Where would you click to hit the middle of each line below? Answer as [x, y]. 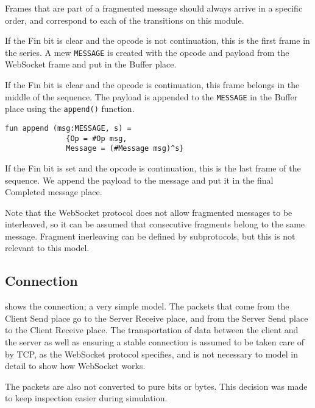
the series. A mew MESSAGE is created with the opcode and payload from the [147, 52]
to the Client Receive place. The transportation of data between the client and [152, 330]
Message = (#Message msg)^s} [125, 149]
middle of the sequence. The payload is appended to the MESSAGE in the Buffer [151, 96]
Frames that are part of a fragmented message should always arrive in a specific [154, 8]
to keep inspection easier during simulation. [86, 398]
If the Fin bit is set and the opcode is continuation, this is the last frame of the [153, 168]
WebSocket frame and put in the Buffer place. [91, 64]
